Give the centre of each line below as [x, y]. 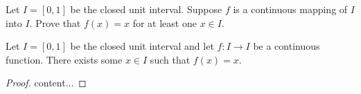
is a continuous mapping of [290, 9]
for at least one [165, 22]
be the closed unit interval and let [142, 46]
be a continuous [287, 46]
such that [170, 59]
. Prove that [55, 22]
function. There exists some [64, 59]
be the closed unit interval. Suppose [146, 9]
